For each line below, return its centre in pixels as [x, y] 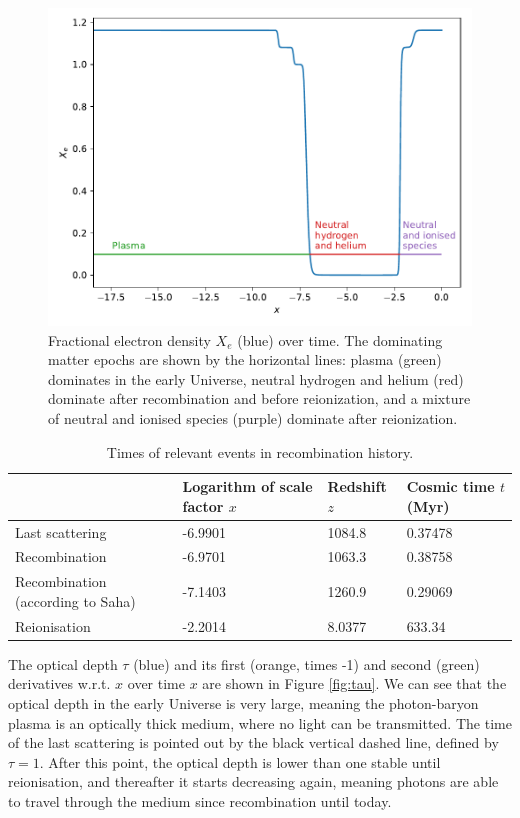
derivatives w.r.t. [59, 683]
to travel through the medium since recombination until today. [200, 800]
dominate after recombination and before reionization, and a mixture [259, 398]
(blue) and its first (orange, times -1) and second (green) [306, 663]
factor [203, 505]
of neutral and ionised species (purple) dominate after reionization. [253, 417]
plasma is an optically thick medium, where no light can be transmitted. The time [260, 722]
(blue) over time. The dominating [340, 339]
